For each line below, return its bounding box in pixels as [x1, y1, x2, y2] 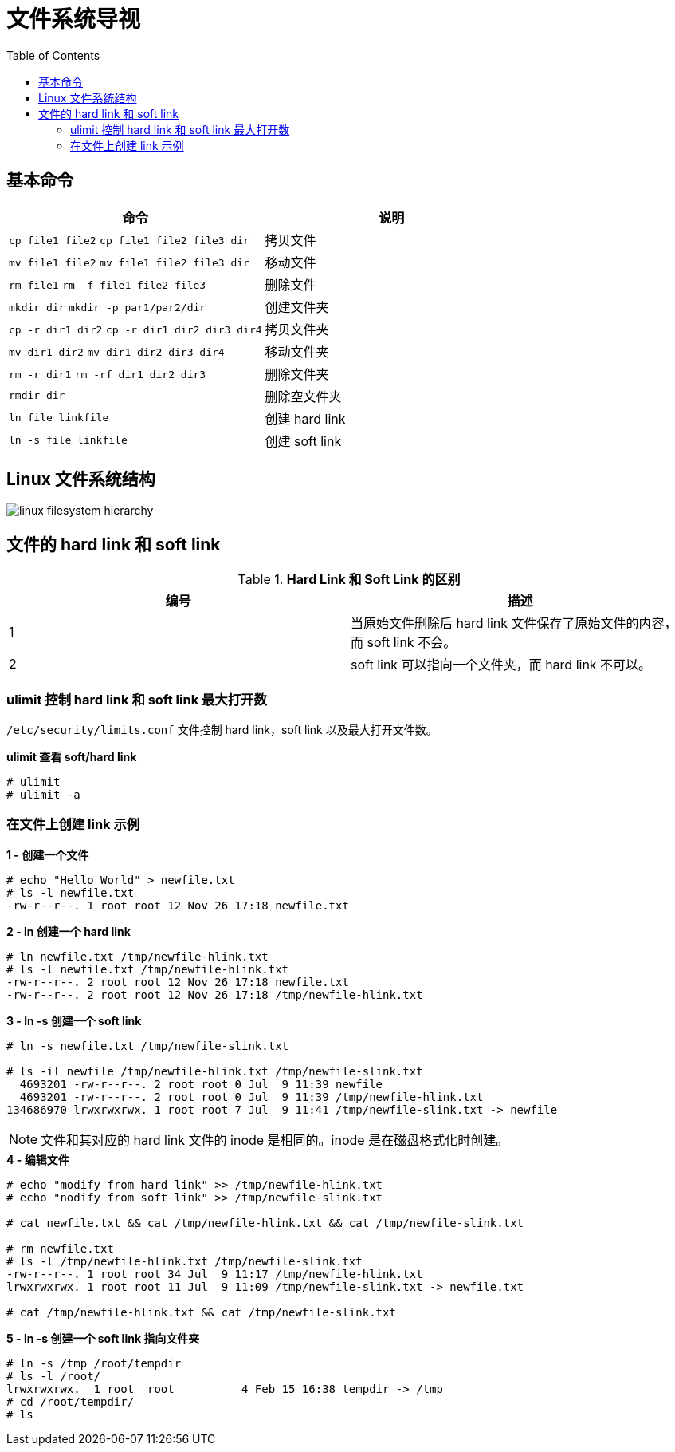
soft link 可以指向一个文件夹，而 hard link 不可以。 [351, 657, 652, 673]
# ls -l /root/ [6, 1369, 101, 1383]
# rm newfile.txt [6, 1241, 114, 1255]
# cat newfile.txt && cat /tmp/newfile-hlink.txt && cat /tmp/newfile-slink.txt [6, 1216, 524, 1229]
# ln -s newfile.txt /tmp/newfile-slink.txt [6, 1039, 289, 1052]
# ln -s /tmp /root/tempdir [6, 1356, 182, 1370]
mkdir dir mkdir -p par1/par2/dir [9, 301, 206, 314]
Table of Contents [6, 48, 100, 62]
